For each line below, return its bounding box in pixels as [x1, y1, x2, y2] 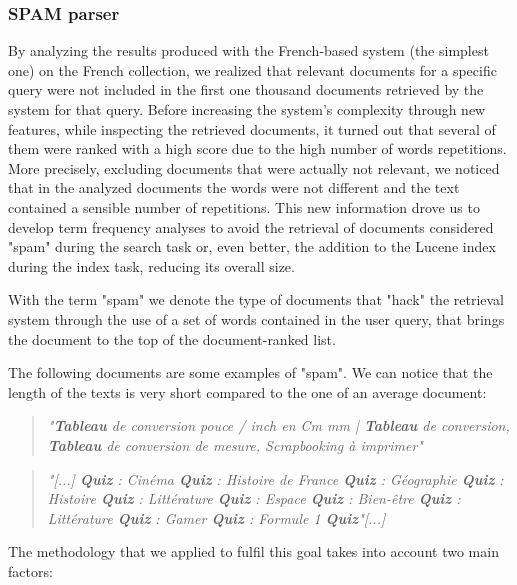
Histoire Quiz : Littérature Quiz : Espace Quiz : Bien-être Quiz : [47, 488, 461, 509]
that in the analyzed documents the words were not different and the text [8, 177, 460, 198]
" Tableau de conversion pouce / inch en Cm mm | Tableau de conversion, [47, 415, 510, 436]
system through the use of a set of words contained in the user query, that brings [8, 308, 505, 329]
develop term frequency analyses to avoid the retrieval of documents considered [8, 216, 494, 237]
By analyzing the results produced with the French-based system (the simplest [8, 40, 489, 61]
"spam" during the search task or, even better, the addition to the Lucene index [8, 236, 496, 257]
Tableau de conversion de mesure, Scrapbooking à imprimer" [47, 434, 423, 455]
